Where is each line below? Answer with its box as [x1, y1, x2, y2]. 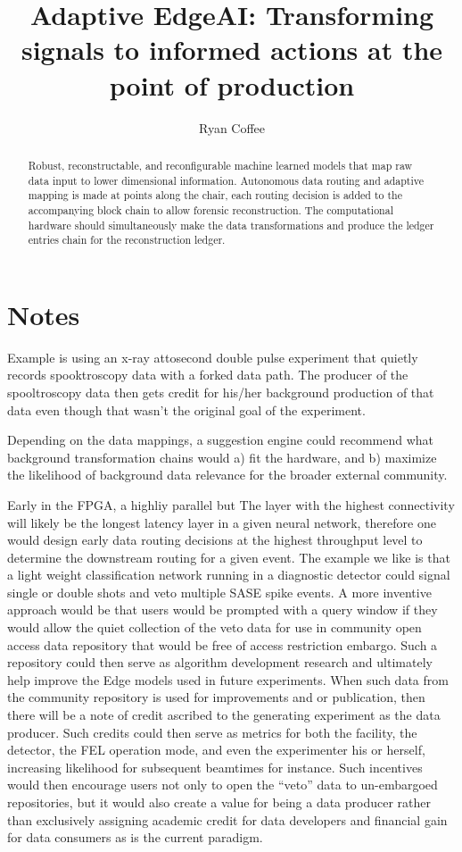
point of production [109, 66, 355, 103]
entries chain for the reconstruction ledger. [28, 232, 226, 247]
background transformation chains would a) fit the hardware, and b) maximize [7, 447, 437, 466]
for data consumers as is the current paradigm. [7, 828, 263, 847]
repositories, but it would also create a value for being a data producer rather [7, 793, 432, 812]
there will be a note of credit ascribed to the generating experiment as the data [7, 706, 441, 724]
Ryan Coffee [198, 118, 266, 137]
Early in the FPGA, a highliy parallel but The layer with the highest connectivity [7, 495, 455, 514]
